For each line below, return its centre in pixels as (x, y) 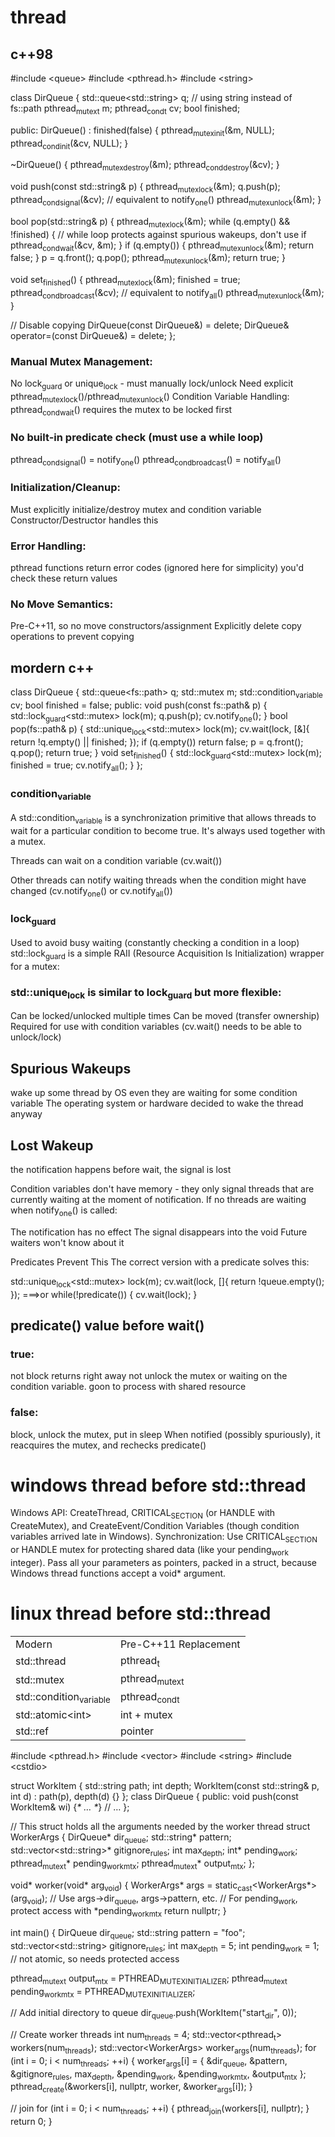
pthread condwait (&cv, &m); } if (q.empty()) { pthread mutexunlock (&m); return (162, 246)
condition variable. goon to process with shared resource (128, 1387)
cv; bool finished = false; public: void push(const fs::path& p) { (139, 705)
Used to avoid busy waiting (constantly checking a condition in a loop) (155, 942)
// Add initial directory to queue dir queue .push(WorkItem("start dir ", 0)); (153, 2014)
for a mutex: (35, 966)
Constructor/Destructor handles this (84, 520)
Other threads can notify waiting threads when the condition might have (158, 880)
